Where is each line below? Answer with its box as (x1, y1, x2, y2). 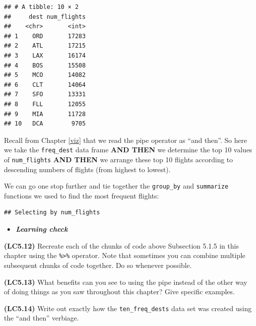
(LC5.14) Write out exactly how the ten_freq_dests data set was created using (4, 303, 252, 313)
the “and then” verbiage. (4, 313, 79, 323)
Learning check (15, 224, 68, 234)
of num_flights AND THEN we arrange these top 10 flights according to (4, 154, 233, 164)
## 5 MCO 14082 (4, 71, 86, 79)
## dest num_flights (4, 13, 86, 20)
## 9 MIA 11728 (4, 110, 86, 118)
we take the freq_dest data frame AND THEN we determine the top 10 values (4, 144, 253, 155)
